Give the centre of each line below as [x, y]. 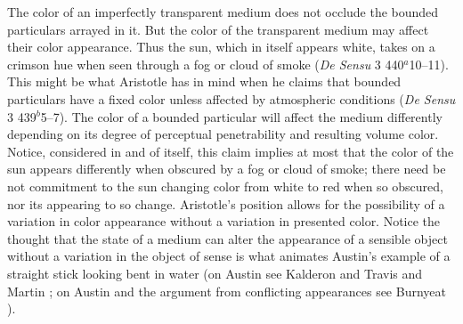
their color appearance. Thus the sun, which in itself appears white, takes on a [221, 47]
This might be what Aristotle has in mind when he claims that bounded [204, 81]
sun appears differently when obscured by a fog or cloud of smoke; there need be [227, 169]
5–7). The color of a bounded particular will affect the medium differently [241, 116]
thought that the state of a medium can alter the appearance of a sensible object [227, 238]
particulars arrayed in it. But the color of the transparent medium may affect [218, 29]
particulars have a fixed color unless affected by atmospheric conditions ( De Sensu [231, 98]
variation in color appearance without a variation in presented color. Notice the [224, 221]
